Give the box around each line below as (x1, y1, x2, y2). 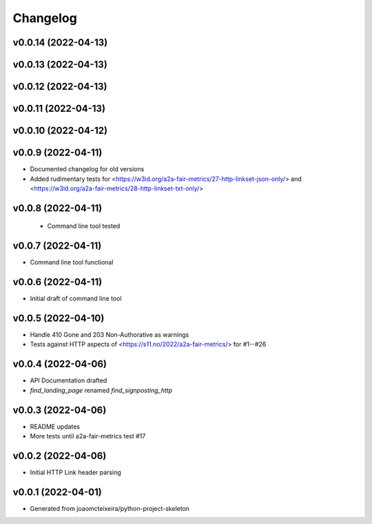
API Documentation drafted (30, 376, 107, 385)
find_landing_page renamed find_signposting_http (30, 386, 172, 394)
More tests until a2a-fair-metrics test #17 (30, 432, 146, 440)
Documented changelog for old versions (30, 165, 145, 173)
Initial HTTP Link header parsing (30, 468, 121, 476)
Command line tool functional (30, 258, 114, 266)
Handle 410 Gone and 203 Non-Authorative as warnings (30, 331, 189, 339)
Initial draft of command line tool (30, 294, 122, 303)
